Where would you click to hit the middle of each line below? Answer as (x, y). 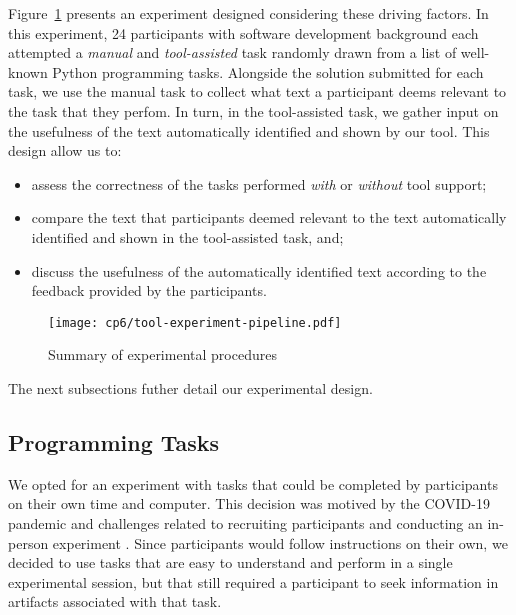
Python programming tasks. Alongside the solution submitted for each (268, 71)
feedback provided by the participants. (149, 290)
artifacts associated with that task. (115, 601)
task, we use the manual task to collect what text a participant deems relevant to (257, 91)
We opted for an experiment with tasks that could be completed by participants (253, 483)
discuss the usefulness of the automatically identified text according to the (259, 270)
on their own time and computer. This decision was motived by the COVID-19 (249, 503)
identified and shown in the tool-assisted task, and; (187, 236)
